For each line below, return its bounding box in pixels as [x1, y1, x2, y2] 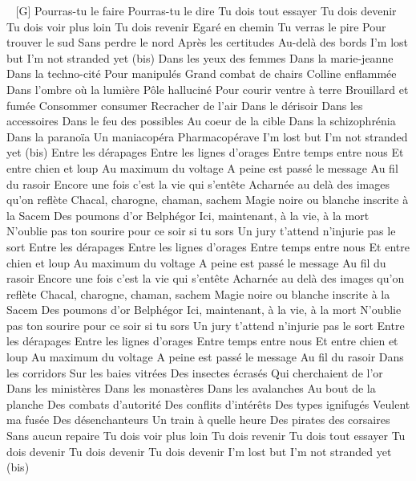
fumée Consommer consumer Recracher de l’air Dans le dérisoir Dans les [6, 96, 363, 113]
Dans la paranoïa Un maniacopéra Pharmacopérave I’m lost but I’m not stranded [6, 128, 408, 145]
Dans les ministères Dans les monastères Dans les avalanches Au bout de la [6, 380, 376, 397]
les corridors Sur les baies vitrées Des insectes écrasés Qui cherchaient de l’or [6, 364, 383, 381]
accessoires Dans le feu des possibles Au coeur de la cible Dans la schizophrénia [6, 112, 396, 129]
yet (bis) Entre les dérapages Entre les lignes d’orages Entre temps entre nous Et [6, 144, 404, 161]
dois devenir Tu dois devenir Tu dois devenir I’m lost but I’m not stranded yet [6, 442, 392, 459]
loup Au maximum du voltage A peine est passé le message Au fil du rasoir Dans [6, 349, 404, 365]
